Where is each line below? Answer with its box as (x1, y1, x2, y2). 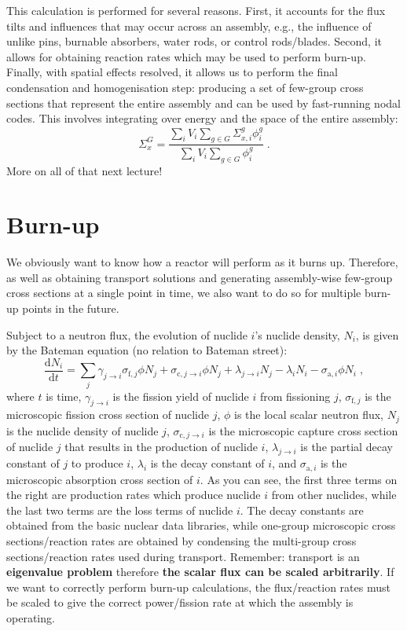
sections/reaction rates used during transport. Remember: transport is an (6, 548, 360, 564)
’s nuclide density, (255, 326, 340, 343)
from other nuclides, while (271, 486, 397, 503)
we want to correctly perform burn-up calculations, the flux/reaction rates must (6, 578, 390, 595)
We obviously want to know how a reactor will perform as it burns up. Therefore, (6, 254, 398, 270)
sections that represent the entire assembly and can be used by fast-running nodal (6, 94, 401, 111)
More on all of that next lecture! (6, 162, 163, 178)
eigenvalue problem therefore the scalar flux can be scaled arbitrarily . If (6, 563, 394, 580)
